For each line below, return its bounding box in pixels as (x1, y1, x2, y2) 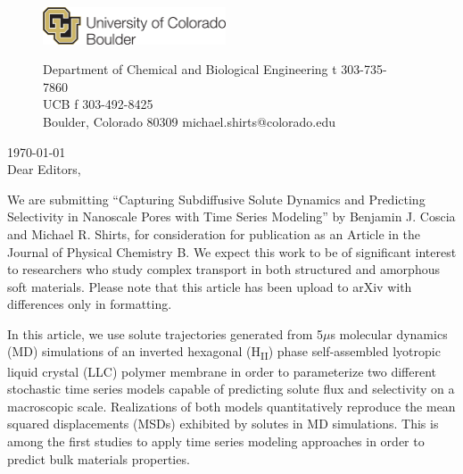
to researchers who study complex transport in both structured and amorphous (7, 260, 440, 279)
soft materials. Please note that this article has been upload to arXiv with (7, 277, 412, 295)
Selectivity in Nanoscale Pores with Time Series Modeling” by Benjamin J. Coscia (7, 207, 456, 226)
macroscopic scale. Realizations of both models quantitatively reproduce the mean (7, 396, 456, 415)
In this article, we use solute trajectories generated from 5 (7, 324, 323, 343)
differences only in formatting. (7, 295, 172, 313)
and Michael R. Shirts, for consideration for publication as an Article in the (7, 224, 421, 243)
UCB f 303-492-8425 (43, 95, 153, 113)
